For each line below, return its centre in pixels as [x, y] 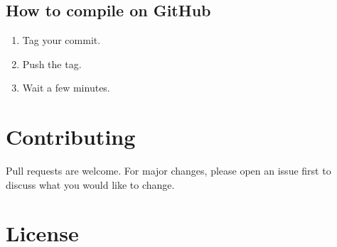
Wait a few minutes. [66, 88]
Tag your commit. [61, 40]
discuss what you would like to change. [90, 184]
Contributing [71, 137]
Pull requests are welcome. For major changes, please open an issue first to [168, 171]
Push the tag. [52, 64]
